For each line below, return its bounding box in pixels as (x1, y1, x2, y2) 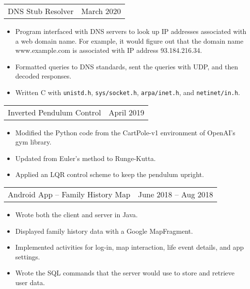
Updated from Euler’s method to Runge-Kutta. (15, 153, 156, 163)
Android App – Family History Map (8, 189, 130, 200)
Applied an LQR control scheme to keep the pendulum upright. (15, 169, 204, 179)
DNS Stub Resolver (8, 5, 74, 16)
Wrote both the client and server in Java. (15, 209, 138, 219)
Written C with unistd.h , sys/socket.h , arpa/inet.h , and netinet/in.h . (15, 87, 240, 97)
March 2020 (81, 5, 121, 16)
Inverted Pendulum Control (8, 106, 101, 118)
